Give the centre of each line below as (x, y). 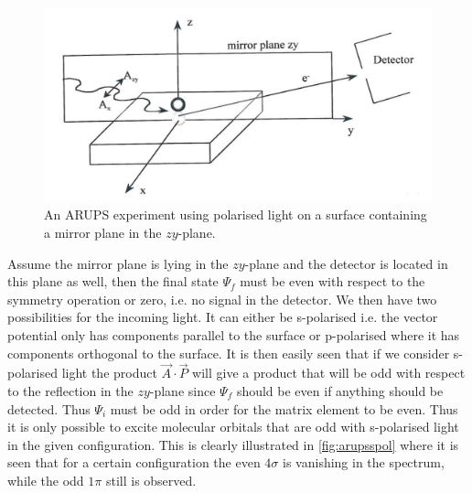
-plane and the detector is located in (346, 263)
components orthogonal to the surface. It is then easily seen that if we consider (229, 353)
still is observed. (151, 480)
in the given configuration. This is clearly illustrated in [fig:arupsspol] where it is (233, 444)
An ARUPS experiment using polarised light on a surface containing (236, 214)
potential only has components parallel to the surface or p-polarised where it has (234, 334)
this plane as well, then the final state (113, 281)
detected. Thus (49, 408)
